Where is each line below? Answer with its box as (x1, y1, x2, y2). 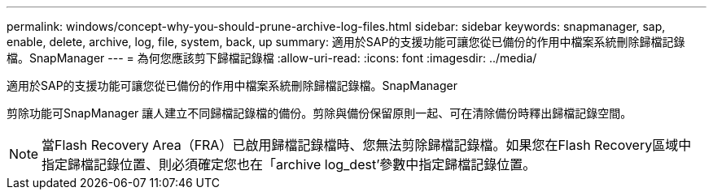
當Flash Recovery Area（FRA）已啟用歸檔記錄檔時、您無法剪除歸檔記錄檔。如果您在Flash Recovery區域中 (42, 137, 692, 153)
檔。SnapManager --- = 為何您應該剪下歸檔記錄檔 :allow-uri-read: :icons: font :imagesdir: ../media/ (7, 51, 537, 65)
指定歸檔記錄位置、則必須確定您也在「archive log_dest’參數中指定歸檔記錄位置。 (42, 156, 536, 173)
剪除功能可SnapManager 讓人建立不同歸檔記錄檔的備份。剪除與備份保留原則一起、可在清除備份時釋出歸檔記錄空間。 (7, 106, 632, 120)
